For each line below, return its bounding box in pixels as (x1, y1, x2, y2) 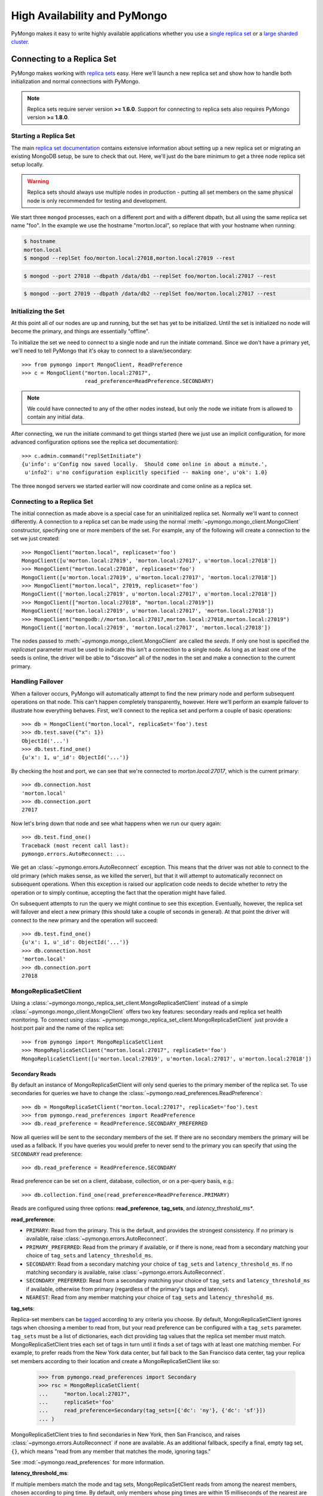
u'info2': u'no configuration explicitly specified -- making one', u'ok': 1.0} (25, 469, 268, 476)
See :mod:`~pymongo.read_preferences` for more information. (11, 1458, 165, 1465)
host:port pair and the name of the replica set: (11, 1024, 125, 1032)
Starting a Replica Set (11, 132, 75, 140)
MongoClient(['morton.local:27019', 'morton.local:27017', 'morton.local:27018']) (22, 624, 271, 631)
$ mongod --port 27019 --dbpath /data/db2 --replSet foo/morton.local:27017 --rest (23, 290, 276, 297)
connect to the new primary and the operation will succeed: (11, 916, 159, 924)
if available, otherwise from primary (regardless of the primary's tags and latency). (26, 1285, 230, 1293)
